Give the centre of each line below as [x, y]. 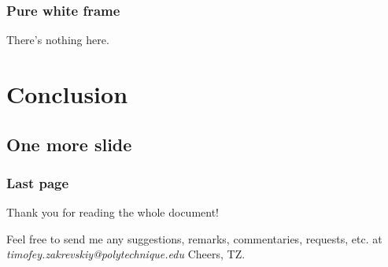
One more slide [69, 144]
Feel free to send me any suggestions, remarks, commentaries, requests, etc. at [194, 238]
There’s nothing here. [58, 40]
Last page [38, 182]
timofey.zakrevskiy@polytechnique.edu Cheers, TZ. [126, 254]
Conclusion [67, 94]
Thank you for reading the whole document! [113, 212]
